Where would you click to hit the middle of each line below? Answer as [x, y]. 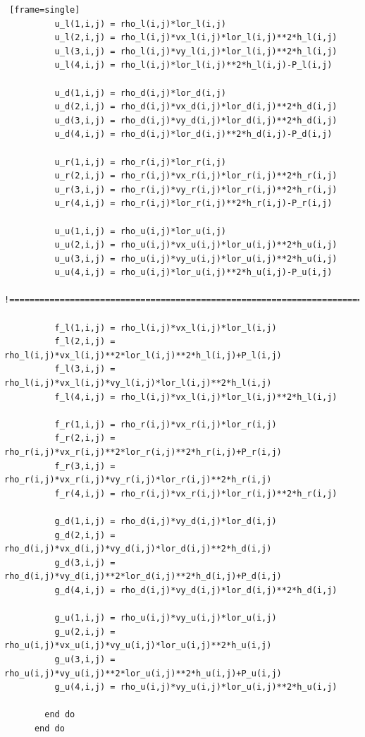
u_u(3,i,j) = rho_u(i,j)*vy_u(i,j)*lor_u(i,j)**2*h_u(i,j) [196, 258]
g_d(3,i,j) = [85, 562]
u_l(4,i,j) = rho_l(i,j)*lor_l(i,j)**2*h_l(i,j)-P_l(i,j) [193, 65]
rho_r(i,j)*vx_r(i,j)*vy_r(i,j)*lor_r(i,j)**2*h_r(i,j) [138, 480]
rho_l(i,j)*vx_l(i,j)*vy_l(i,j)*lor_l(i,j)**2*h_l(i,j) [138, 383]
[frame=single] [45, 10]
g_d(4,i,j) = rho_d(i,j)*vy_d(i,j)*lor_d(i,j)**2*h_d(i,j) [196, 590]
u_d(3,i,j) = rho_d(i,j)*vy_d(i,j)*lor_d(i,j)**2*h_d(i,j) [196, 120]
